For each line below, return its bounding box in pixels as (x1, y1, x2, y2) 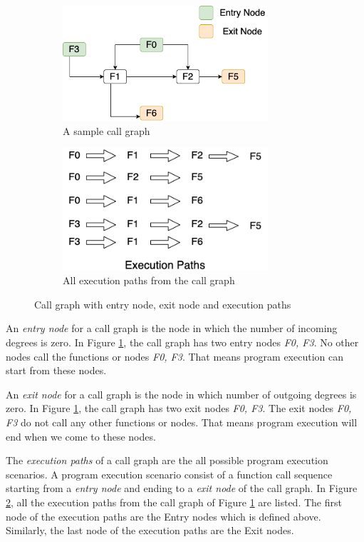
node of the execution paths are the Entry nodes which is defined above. (6, 508, 321, 523)
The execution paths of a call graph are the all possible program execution (6, 453, 328, 468)
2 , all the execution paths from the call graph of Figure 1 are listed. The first (6, 494, 342, 509)
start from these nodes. (6, 363, 107, 378)
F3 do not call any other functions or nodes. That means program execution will (6, 414, 358, 429)
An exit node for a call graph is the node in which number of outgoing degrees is (6, 386, 357, 401)
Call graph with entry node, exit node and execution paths (34, 296, 291, 311)
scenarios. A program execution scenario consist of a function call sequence (6, 466, 333, 481)
